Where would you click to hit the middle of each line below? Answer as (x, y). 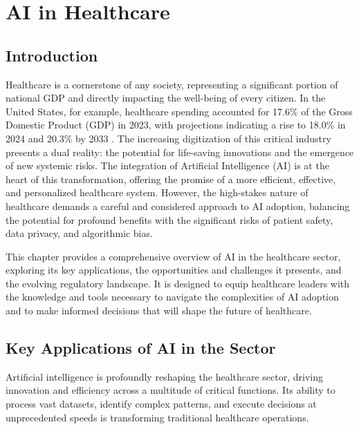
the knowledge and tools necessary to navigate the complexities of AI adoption (172, 297)
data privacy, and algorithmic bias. (79, 233)
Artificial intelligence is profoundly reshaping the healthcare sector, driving (165, 376)
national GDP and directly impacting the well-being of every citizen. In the (166, 98)
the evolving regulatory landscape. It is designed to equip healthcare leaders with (178, 283)
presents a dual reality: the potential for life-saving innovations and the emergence (180, 152)
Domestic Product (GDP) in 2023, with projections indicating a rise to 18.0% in (176, 125)
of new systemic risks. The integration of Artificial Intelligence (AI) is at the (167, 165)
